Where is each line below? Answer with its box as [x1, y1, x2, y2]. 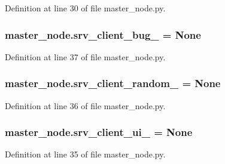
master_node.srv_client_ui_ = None [5, 125, 193, 140]
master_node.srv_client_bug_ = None [5, 27, 201, 42]
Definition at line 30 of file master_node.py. [5, 2, 166, 14]
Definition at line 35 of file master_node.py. [5, 148, 166, 160]
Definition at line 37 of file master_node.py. [5, 50, 166, 63]
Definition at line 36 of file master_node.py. [5, 99, 166, 112]
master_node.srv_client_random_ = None [5, 76, 221, 91]
